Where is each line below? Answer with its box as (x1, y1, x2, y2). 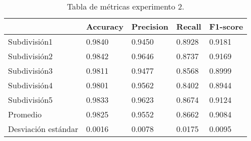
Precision (131, 21, 169, 32)
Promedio (8, 108, 42, 120)
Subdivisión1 (8, 36, 53, 47)
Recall (176, 21, 201, 32)
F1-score (209, 21, 243, 32)
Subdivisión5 (8, 94, 53, 105)
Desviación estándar (8, 123, 79, 134)
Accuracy (86, 21, 124, 32)
